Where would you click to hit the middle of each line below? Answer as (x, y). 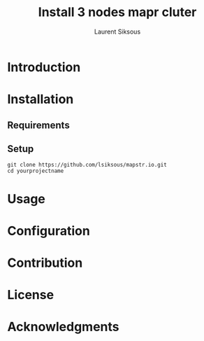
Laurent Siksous (117, 32)
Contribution (45, 263)
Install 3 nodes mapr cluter (117, 12)
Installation (41, 99)
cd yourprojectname (36, 171)
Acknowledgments (64, 327)
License (31, 295)
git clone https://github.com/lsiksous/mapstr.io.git (87, 165)
